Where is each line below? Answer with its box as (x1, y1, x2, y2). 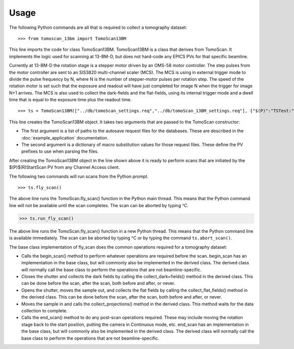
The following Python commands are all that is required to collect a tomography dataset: (9, 24, 187, 30)
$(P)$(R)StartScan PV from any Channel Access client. (9, 164, 120, 170)
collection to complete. (21, 308, 68, 314)
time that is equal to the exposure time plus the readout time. (9, 97, 132, 103)
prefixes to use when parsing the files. (21, 148, 99, 154)
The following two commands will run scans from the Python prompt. (9, 173, 149, 179)
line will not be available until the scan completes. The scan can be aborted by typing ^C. (9, 202, 189, 208)
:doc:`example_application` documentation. (21, 135, 109, 140)
